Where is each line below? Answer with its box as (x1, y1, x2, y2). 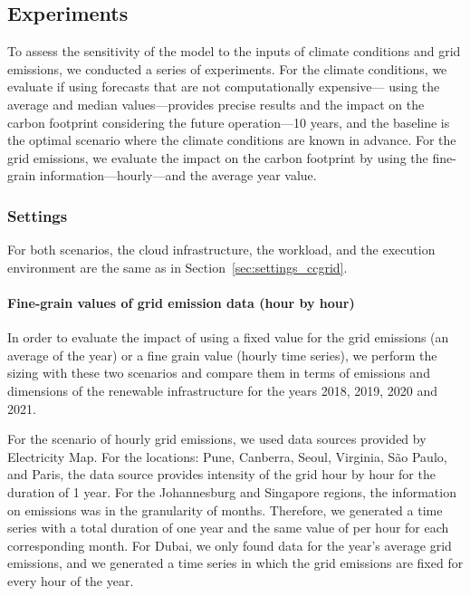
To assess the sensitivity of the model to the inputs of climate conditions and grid (7, 42, 461, 61)
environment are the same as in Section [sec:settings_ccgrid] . (7, 257, 348, 276)
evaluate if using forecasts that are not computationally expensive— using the (7, 77, 440, 96)
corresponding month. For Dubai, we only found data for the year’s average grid (7, 535, 452, 554)
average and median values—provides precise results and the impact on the (7, 94, 425, 113)
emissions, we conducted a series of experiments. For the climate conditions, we (7, 59, 447, 78)
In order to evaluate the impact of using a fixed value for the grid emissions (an (7, 328, 449, 347)
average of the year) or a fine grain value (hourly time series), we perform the (7, 345, 437, 364)
